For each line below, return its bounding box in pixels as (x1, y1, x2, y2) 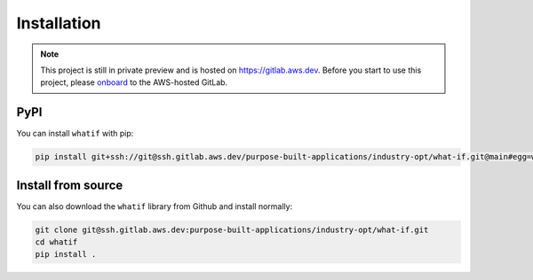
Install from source (16, 177, 123, 192)
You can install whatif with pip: (16, 128, 134, 139)
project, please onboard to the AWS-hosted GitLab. (40, 77, 228, 88)
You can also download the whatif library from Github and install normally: (16, 200, 293, 212)
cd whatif (35, 237, 78, 247)
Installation (16, 13, 101, 33)
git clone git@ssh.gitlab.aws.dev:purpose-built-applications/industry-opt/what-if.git (35, 224, 429, 235)
